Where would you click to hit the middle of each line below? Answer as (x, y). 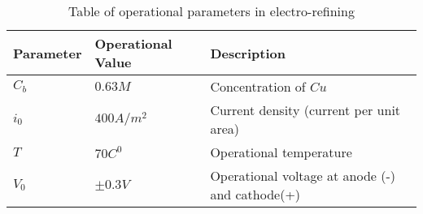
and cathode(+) (255, 194)
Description (248, 53)
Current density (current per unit (305, 110)
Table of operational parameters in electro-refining (211, 11)
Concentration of (258, 86)
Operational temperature (281, 152)
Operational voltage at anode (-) (303, 175)
